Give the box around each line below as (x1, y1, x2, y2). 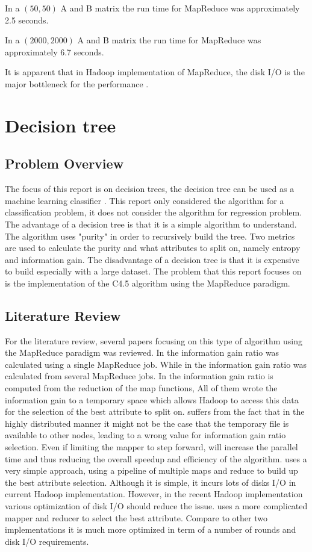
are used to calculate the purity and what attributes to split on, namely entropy (5, 241, 301, 254)
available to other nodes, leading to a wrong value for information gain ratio (5, 429, 286, 441)
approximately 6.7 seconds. (5, 45, 104, 58)
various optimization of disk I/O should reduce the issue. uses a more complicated (5, 500, 308, 512)
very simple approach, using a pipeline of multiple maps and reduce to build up (5, 464, 298, 477)
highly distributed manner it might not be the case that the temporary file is (5, 417, 289, 429)
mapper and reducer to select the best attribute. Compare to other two (5, 511, 267, 524)
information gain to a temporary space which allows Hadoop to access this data (5, 393, 299, 406)
